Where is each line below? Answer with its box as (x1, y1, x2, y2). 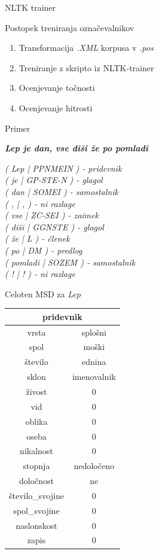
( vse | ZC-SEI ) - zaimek (5, 209, 99, 221)
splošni (81, 325, 107, 338)
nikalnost (20, 445, 53, 457)
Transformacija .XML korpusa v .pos (19, 41, 154, 54)
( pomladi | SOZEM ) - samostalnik (5, 255, 136, 268)
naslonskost (16, 519, 57, 531)
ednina (82, 355, 106, 368)
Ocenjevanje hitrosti (19, 101, 93, 114)
